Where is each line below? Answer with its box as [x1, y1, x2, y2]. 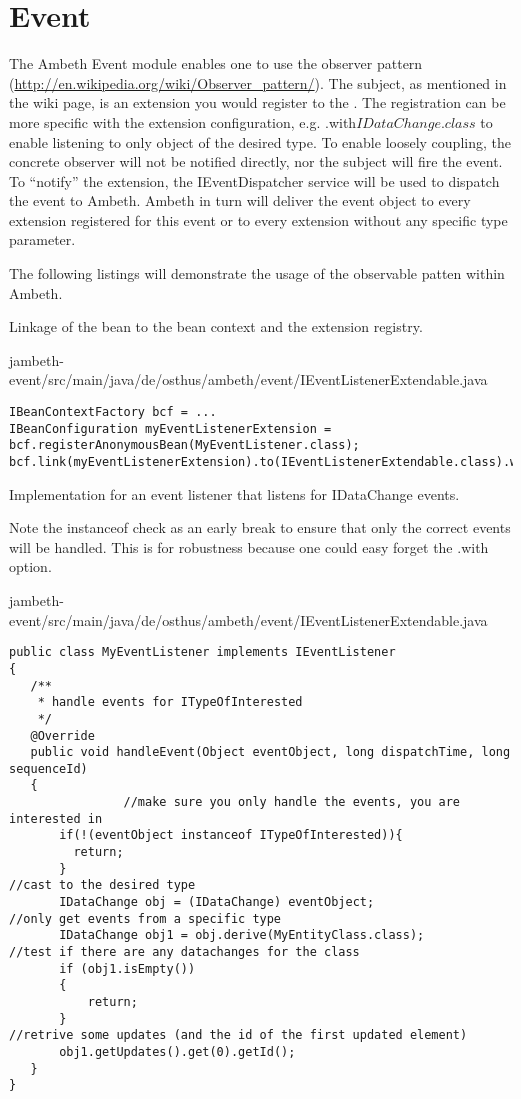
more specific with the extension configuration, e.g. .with [9, 111, 357, 132]
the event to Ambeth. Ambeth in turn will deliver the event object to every [9, 190, 471, 211]
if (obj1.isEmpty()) [59, 961, 196, 976]
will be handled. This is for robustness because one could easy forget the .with [9, 536, 489, 557]
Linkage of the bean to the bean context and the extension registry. [9, 316, 423, 337]
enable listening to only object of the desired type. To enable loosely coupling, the [9, 131, 511, 152]
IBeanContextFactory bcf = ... [9, 405, 217, 420]
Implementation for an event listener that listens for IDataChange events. [9, 483, 460, 504]
